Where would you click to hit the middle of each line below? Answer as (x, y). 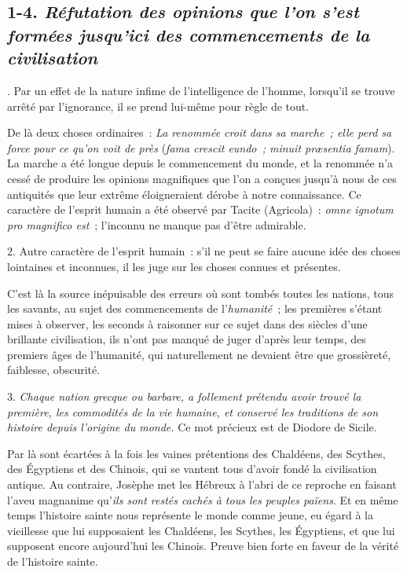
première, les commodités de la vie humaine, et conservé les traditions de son (193, 411)
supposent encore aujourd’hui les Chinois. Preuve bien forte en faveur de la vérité (203, 546)
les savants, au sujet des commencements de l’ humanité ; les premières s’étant (195, 308)
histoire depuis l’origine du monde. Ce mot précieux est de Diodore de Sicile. (192, 427)
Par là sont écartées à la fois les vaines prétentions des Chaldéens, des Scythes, (196, 453)
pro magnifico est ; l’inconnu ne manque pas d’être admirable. (157, 224)
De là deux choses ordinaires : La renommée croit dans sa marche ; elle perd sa (200, 132)
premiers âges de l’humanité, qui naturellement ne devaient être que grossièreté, (199, 354)
